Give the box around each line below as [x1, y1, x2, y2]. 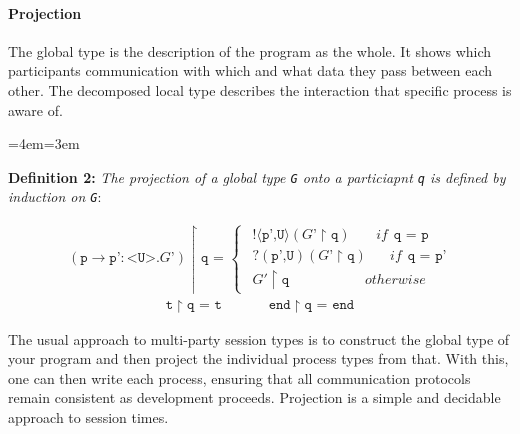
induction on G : [8, 186, 102, 207]
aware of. [8, 99, 63, 120]
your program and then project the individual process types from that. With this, [8, 348, 509, 369]
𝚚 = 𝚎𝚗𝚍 [304, 298, 355, 312]
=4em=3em [8, 133, 80, 154]
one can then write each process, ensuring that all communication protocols [8, 367, 471, 388]
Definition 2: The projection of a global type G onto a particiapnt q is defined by [8, 166, 506, 187]
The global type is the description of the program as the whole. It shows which [8, 40, 492, 61]
